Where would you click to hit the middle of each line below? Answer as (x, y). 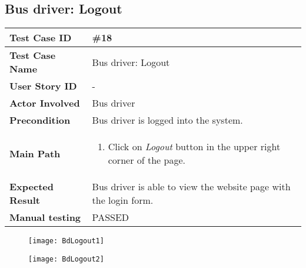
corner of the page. (147, 160)
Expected (31, 187)
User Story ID (43, 86)
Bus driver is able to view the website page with (191, 187)
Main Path (35, 153)
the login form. (123, 200)
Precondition (40, 120)
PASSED (111, 217)
